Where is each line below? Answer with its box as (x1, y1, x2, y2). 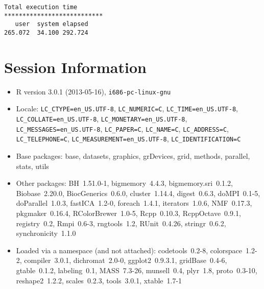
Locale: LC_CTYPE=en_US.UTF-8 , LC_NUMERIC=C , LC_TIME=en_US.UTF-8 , (16, 103, 238, 114)
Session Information (4, 56, 147, 77)
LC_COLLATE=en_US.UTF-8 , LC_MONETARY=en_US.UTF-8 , (16, 113, 187, 124)
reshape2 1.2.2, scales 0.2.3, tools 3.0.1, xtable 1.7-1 (16, 275, 182, 285)
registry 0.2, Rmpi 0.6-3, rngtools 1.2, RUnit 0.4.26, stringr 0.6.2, (16, 218, 226, 228)
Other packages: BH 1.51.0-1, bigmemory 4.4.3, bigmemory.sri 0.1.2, (16, 178, 233, 188)
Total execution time (4, 4, 78, 11)
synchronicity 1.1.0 (16, 228, 76, 238)
